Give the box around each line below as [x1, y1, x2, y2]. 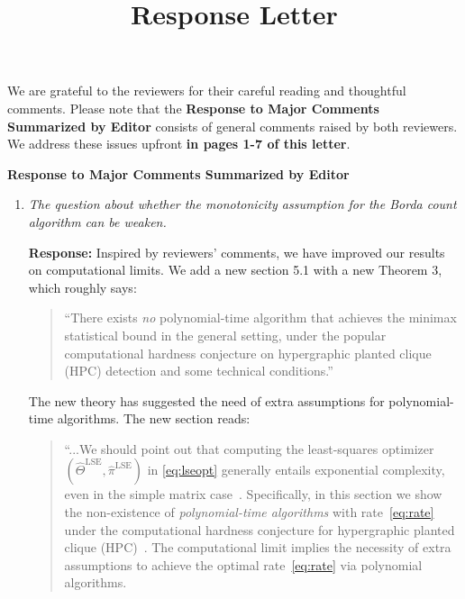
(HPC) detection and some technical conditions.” [64, 361, 333, 380]
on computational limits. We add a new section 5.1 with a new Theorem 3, [28, 260, 442, 279]
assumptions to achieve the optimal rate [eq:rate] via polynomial [64, 555, 423, 574]
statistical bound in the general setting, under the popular [64, 325, 387, 344]
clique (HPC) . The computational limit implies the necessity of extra [64, 538, 451, 557]
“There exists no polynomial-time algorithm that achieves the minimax [64, 308, 457, 327]
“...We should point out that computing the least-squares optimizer [64, 439, 434, 458]
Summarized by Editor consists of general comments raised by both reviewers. [7, 116, 458, 135]
